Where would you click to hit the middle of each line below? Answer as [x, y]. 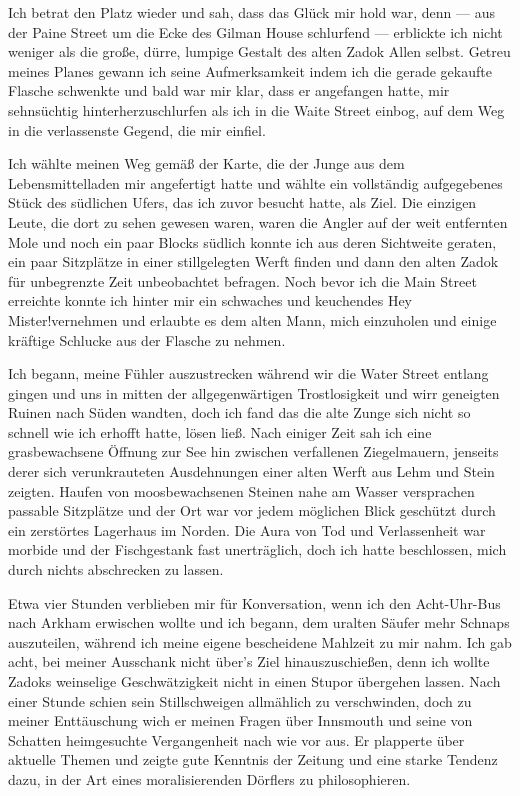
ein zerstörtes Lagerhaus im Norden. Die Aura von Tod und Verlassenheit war [247, 529]
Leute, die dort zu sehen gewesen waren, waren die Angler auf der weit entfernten [258, 221]
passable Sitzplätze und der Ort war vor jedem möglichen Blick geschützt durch [252, 510]
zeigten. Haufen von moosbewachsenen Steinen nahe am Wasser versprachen [241, 490]
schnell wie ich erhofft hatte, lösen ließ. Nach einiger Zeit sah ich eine [220, 431]
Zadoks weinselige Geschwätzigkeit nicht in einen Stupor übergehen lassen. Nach [254, 681]
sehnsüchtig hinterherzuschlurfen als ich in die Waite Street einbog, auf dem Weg [256, 109]
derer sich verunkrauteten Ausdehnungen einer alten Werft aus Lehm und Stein [251, 471]
